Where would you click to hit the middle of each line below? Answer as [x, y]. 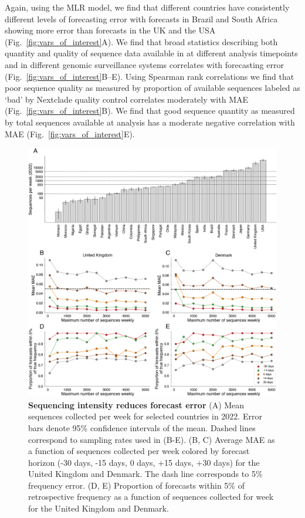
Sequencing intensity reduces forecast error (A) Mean [136, 404]
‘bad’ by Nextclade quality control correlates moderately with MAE [127, 99]
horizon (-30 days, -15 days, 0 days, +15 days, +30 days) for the [144, 462]
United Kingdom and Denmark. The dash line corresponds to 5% [145, 474]
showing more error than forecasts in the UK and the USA [110, 30]
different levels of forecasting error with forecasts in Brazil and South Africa [141, 18]
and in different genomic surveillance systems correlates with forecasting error [144, 64]
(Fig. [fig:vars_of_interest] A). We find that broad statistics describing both [141, 41]
